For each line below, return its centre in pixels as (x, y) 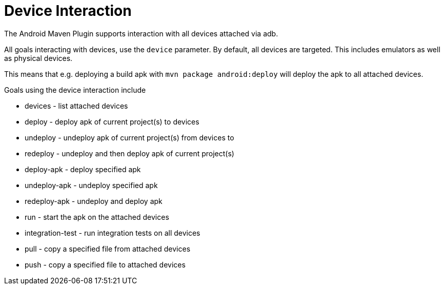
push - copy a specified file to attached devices (105, 264)
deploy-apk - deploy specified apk (83, 169)
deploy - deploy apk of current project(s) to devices (112, 121)
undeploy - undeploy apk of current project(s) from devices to (129, 137)
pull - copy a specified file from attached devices (108, 249)
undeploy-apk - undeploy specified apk (91, 185)
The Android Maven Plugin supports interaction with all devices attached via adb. (141, 33)
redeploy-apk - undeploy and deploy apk (94, 201)
